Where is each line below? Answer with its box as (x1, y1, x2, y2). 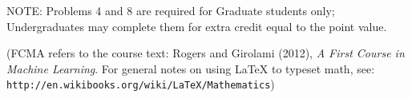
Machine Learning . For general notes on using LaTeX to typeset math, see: (6, 60, 375, 76)
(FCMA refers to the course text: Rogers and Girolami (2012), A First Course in (6, 45, 405, 61)
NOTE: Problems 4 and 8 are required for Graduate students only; (6, 2, 335, 18)
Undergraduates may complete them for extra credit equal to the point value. (6, 18, 387, 34)
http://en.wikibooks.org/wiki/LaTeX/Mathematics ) (6, 76, 275, 92)
